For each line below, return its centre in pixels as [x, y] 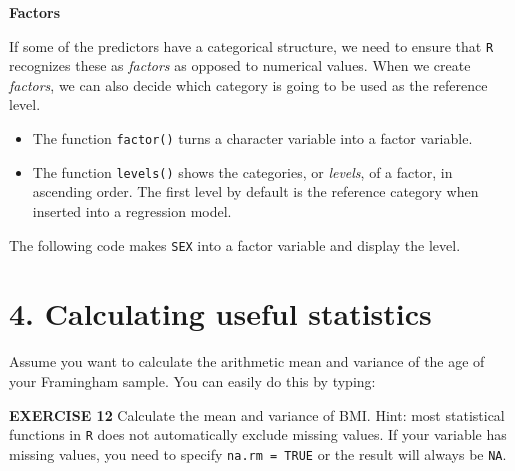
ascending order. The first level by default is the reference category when [255, 191]
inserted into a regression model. [132, 210]
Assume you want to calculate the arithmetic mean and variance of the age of [247, 361]
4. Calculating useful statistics [220, 313]
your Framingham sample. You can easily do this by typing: [192, 380]
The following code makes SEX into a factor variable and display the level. [235, 244]
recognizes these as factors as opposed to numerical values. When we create [240, 65]
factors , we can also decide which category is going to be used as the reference [248, 84]
